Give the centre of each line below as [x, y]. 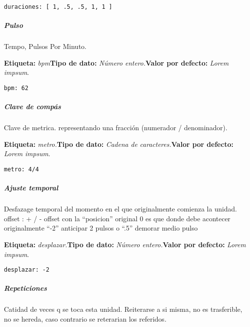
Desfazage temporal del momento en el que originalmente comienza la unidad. [121, 209]
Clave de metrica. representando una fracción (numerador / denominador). [116, 128]
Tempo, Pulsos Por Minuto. [45, 46]
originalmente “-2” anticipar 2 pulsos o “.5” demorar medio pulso [101, 228]
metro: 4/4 [21, 169]
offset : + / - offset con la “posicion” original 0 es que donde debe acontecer [117, 218]
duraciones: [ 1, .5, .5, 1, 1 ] [58, 7]
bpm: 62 [16, 88]
